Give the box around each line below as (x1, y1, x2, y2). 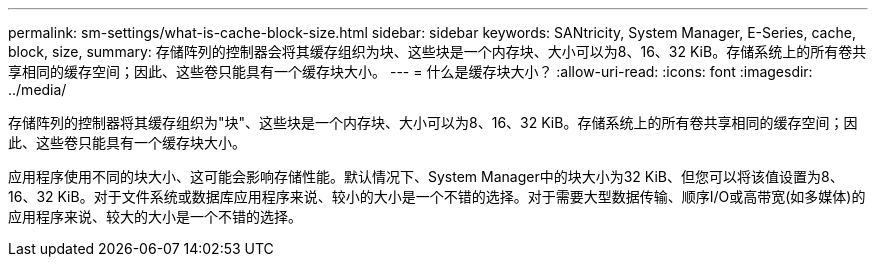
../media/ (8, 81, 67, 98)
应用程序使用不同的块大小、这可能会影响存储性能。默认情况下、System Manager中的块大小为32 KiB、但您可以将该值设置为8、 (8, 168, 844, 185)
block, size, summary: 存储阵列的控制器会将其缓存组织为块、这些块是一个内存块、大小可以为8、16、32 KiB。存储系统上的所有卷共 (8, 43, 867, 60)
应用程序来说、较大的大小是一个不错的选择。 (8, 208, 302, 225)
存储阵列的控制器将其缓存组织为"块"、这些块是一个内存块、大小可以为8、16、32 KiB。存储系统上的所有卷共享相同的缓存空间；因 (8, 114, 858, 131)
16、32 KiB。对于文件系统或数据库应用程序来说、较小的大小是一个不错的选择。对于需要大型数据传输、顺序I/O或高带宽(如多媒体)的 (8, 188, 866, 205)
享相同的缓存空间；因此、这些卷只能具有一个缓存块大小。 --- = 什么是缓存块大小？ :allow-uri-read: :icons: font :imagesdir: (8, 63, 813, 80)
